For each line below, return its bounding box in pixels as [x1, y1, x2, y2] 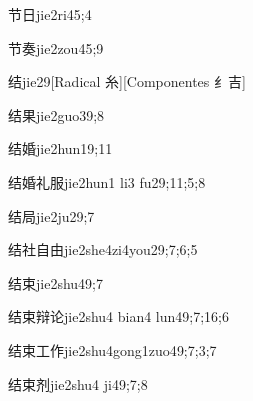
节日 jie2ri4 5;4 [8, 4, 92, 24]
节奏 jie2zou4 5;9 [8, 37, 104, 58]
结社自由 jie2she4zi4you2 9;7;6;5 [8, 239, 198, 260]
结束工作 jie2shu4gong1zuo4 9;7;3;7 [8, 339, 217, 360]
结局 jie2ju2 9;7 [8, 205, 95, 226]
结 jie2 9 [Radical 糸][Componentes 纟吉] [8, 71, 246, 92]
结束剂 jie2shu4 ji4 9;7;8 [8, 373, 148, 394]
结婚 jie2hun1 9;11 [8, 138, 113, 159]
